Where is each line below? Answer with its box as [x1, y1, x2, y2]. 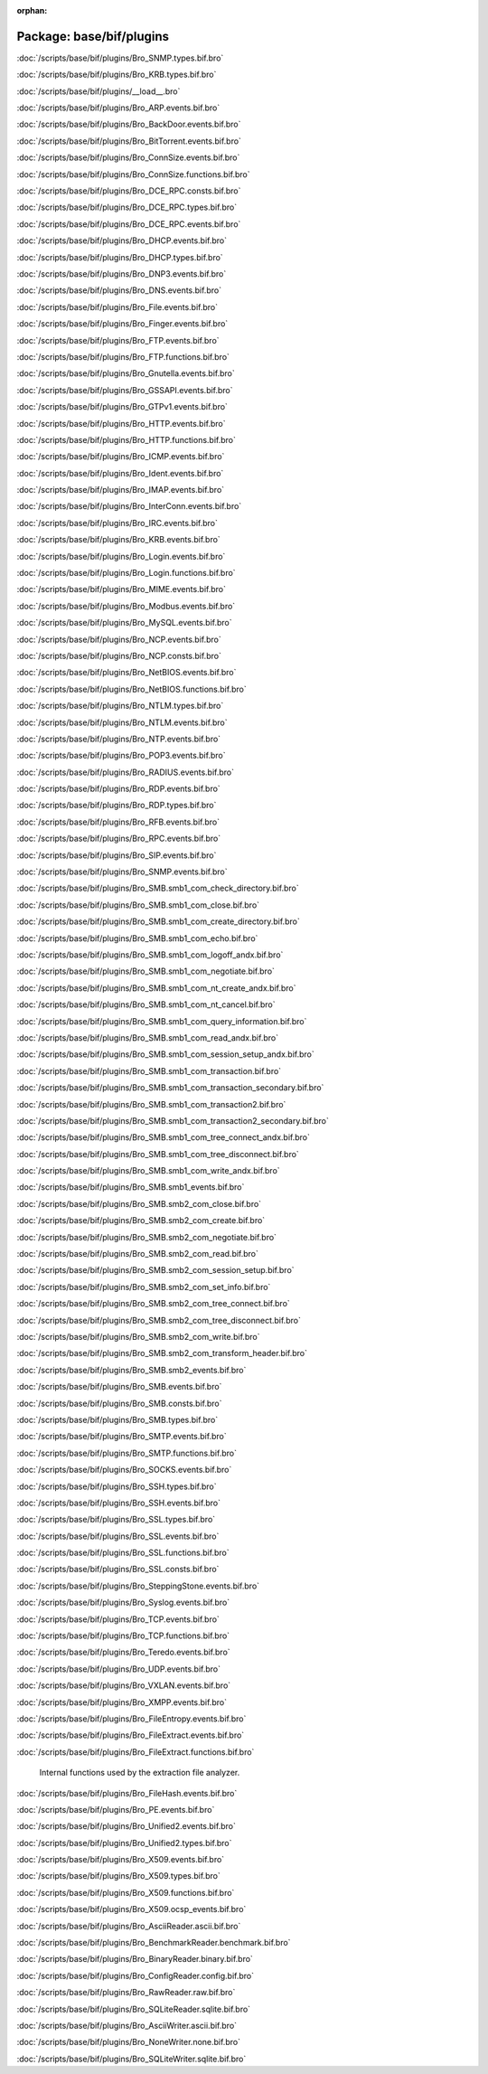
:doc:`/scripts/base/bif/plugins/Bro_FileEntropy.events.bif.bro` [16, 1713, 247, 1724]
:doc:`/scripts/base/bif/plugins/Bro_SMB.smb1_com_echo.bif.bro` [16, 932, 258, 944]
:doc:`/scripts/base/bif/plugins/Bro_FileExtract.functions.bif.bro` [16, 1746, 255, 1758]
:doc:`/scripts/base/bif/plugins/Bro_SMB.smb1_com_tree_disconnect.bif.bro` [16, 1148, 300, 1159]
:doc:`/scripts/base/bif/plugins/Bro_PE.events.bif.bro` [16, 1804, 215, 1815]
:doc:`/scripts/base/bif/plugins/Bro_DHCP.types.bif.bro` [16, 251, 223, 262]
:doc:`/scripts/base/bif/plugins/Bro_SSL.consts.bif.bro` [16, 1564, 220, 1575]
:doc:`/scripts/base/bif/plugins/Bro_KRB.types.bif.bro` [16, 69, 217, 80]
